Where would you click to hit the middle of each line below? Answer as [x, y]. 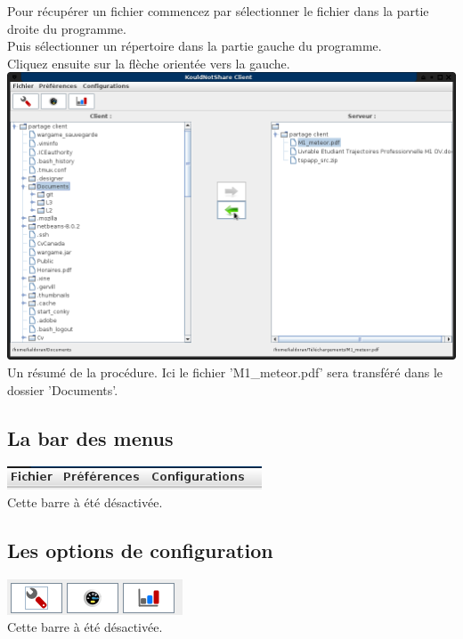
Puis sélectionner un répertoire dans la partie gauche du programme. [195, 46]
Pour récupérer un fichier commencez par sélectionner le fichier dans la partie [218, 11]
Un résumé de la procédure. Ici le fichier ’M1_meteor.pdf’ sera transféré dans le [225, 372]
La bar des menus [90, 437]
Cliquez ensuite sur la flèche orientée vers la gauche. [149, 63]
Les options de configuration [140, 550]
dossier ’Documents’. [63, 389]
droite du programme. [67, 28]
